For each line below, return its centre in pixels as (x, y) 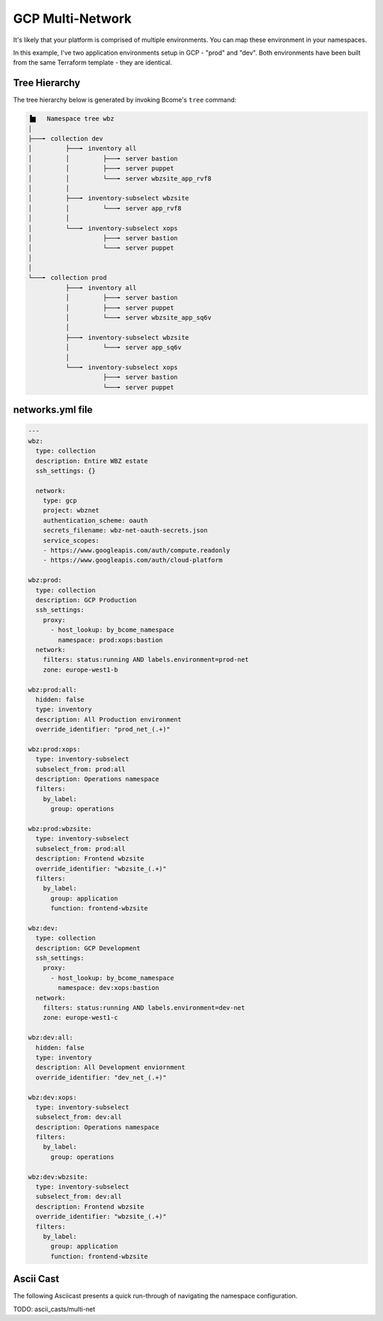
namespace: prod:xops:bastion (110, 640)
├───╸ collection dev (66, 139)
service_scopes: (71, 540)
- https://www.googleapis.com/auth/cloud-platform (133, 560)
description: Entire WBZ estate (92, 461)
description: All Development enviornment (111, 1067)
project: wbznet (71, 511)
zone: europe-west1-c (81, 1018)
